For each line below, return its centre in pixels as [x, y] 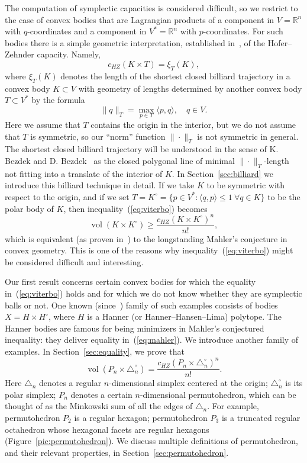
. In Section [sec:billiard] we [223, 173]
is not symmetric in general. [248, 136]
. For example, [233, 406]
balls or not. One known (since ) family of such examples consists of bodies [141, 305]
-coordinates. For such [243, 31]
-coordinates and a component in [87, 31]
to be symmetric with [246, 185]
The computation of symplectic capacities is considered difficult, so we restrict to [151, 8]
